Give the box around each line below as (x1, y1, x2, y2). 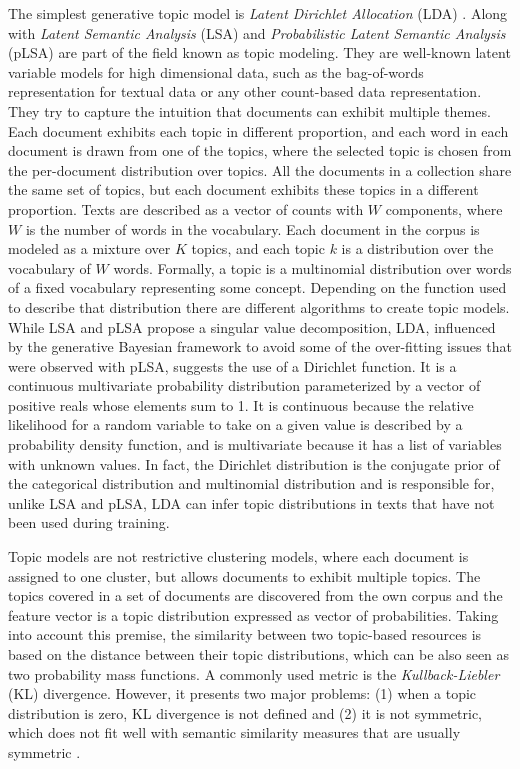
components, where (385, 198, 503, 219)
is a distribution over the (341, 238, 494, 259)
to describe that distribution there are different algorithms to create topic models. (8, 296, 510, 317)
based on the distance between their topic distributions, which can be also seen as (8, 644, 510, 664)
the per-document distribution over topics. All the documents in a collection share (8, 159, 512, 180)
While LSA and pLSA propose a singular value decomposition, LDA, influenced (8, 316, 496, 337)
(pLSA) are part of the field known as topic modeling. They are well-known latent (8, 42, 511, 63)
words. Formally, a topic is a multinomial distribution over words (113, 257, 512, 278)
